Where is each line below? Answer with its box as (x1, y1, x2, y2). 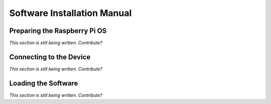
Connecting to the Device (9, 52, 91, 61)
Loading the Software (9, 79, 78, 87)
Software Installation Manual (9, 7, 132, 18)
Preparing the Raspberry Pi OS (9, 26, 107, 35)
